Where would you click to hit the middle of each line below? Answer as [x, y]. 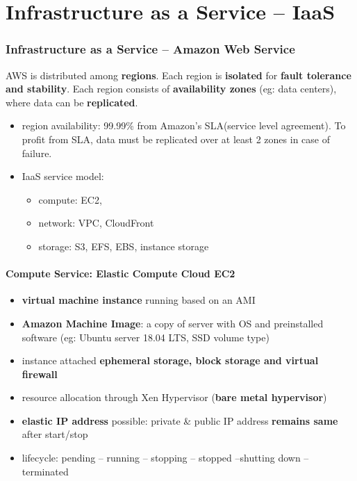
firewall [40, 374]
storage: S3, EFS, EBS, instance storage [124, 246]
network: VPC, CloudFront [96, 223]
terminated [45, 471]
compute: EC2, [70, 199]
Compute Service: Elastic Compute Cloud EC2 [121, 274]
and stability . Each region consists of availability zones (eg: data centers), [171, 89]
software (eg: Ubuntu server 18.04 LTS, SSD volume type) [146, 337]
